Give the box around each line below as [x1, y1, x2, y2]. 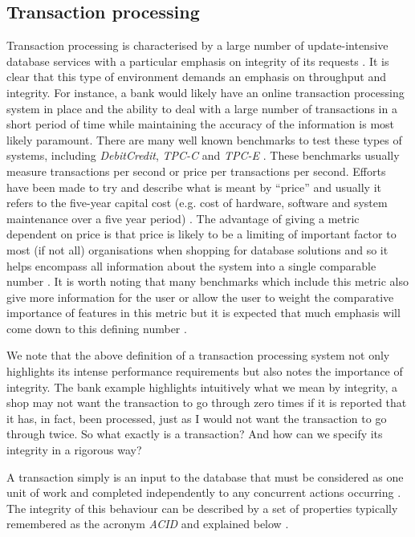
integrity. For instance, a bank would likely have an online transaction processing [6, 83, 405, 100]
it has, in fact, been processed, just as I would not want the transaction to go [6, 409, 387, 426]
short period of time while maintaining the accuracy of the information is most [6, 116, 395, 132]
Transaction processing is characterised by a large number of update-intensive [6, 37, 389, 54]
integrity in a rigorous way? [6, 441, 142, 458]
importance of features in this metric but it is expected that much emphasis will [6, 304, 401, 321]
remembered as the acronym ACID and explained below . [6, 515, 289, 532]
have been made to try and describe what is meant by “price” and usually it [6, 178, 381, 195]
